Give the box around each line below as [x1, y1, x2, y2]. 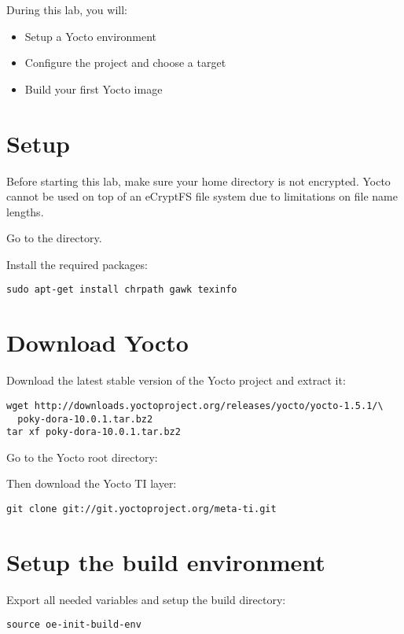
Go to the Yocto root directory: [6, 448, 158, 465]
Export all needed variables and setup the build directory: [6, 591, 286, 607]
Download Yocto [6, 326, 189, 359]
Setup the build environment [6, 545, 325, 577]
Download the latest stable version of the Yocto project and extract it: [6, 372, 346, 389]
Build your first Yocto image [24, 80, 163, 97]
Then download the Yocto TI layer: [6, 475, 177, 492]
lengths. [6, 203, 44, 219]
